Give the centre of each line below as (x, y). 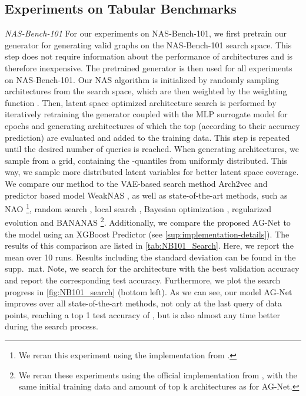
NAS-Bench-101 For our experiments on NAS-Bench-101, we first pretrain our (146, 33)
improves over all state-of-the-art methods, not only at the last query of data (144, 303)
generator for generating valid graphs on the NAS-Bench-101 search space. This (148, 44)
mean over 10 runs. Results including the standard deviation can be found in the (150, 257)
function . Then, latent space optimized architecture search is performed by (141, 102)
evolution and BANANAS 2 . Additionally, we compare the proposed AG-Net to (148, 222)
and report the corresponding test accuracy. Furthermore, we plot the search (143, 280)
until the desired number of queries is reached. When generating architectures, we (152, 149)
